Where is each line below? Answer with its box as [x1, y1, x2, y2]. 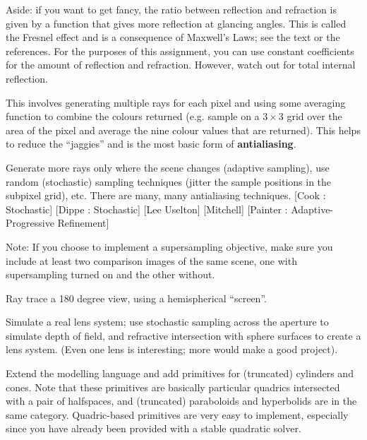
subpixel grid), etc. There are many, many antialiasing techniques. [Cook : [6, 188, 326, 203]
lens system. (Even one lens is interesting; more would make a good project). [6, 342, 338, 357]
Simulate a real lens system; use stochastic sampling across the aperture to [6, 314, 329, 329]
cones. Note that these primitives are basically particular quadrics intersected [6, 379, 340, 394]
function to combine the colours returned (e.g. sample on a [6, 109, 260, 124]
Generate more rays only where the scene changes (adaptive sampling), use [6, 160, 330, 174]
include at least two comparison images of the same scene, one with [6, 253, 297, 268]
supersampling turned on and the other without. [6, 267, 215, 282]
